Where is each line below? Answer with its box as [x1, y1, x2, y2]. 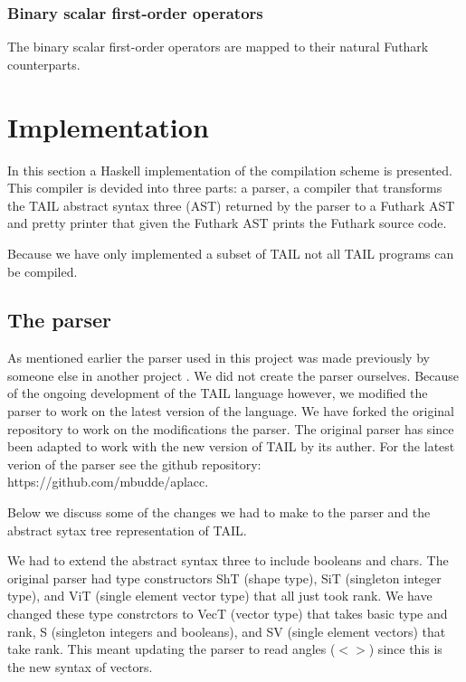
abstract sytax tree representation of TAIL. [7, 520, 247, 539]
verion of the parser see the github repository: [7, 454, 262, 473]
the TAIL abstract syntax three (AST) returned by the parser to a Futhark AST [7, 195, 455, 214]
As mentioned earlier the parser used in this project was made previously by [7, 348, 430, 367]
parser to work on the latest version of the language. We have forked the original [7, 402, 454, 421]
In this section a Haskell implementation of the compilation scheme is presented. [7, 160, 453, 179]
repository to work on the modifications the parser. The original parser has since [7, 419, 454, 438]
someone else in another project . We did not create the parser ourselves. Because [7, 365, 459, 384]
